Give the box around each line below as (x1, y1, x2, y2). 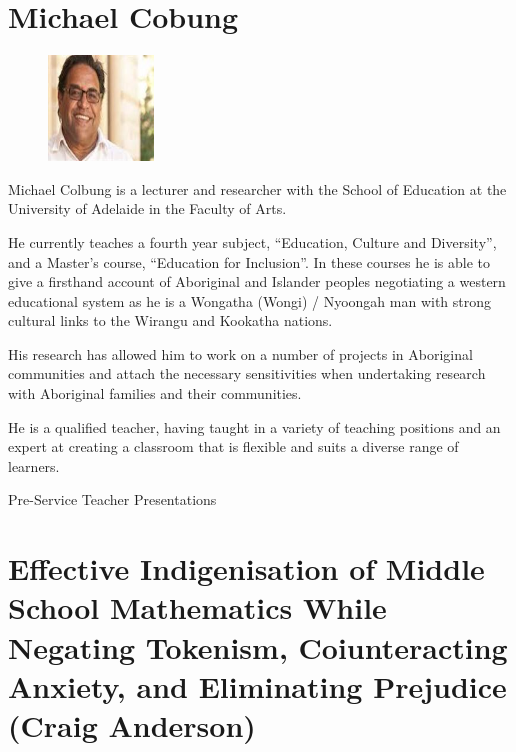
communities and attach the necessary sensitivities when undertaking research (8, 363, 486, 384)
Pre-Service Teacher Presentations (8, 489, 217, 510)
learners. (8, 455, 60, 476)
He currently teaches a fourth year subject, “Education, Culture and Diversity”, (8, 231, 497, 252)
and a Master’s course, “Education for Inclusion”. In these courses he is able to (8, 251, 490, 272)
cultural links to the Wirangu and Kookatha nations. (8, 310, 333, 331)
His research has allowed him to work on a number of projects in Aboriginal (8, 343, 473, 364)
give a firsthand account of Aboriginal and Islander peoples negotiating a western (8, 271, 506, 292)
